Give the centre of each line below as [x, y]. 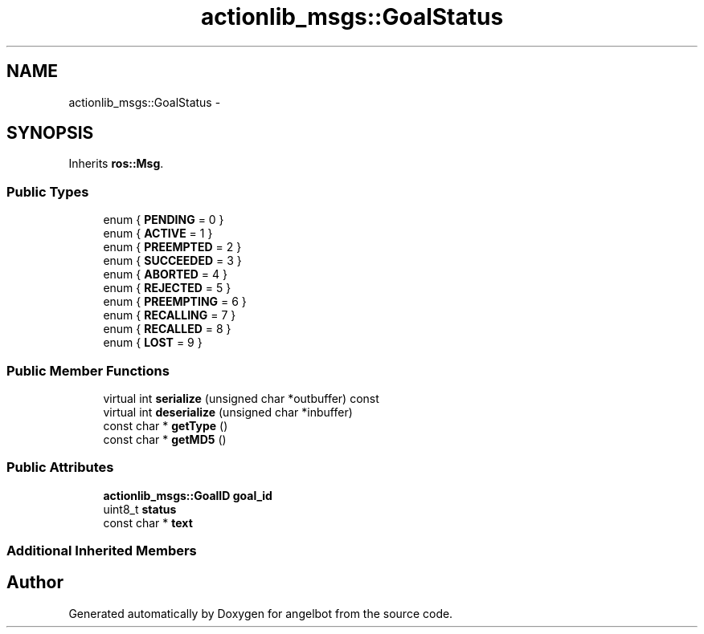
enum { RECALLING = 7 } [170, 315]
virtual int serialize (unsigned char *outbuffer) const [241, 398]
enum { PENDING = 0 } [164, 220]
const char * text [148, 522]
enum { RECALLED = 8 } [167, 329]
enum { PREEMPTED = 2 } [172, 247]
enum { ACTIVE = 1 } [158, 234]
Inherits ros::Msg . [116, 164]
